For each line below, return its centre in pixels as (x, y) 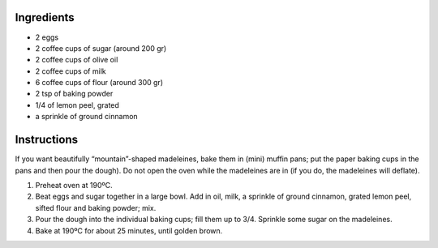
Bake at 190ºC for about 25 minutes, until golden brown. (129, 230)
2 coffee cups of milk (71, 71)
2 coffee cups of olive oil (77, 60)
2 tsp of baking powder (74, 94)
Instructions (47, 140)
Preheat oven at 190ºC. (74, 185)
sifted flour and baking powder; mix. (96, 207)
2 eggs (47, 37)
